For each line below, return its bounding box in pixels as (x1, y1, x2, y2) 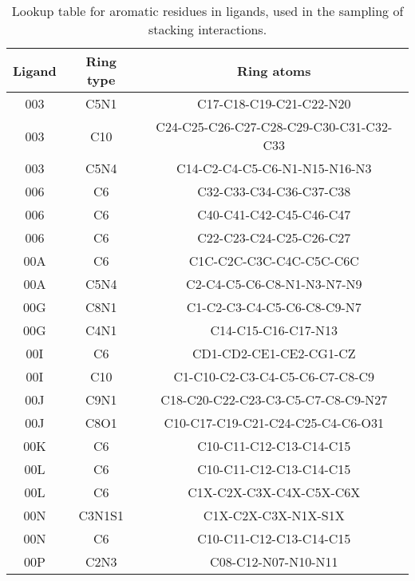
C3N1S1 (78, 506, 124, 524)
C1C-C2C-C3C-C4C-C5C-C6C (188, 251, 359, 270)
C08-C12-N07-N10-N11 (210, 552, 338, 571)
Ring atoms (237, 61, 311, 80)
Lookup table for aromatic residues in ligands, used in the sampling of (11, 2, 404, 20)
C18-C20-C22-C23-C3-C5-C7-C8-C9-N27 (160, 390, 388, 409)
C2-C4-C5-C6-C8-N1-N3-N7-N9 (186, 275, 362, 293)
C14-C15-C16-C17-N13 (210, 321, 338, 339)
